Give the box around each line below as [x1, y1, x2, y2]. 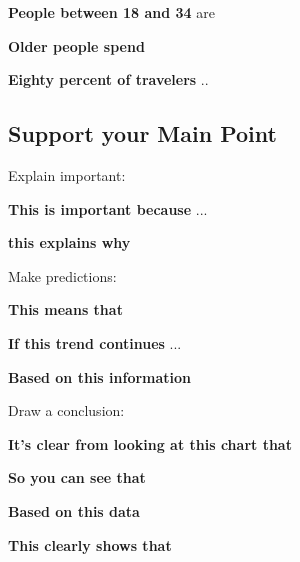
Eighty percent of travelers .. [8, 69, 209, 90]
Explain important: [8, 164, 126, 185]
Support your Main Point [8, 118, 277, 149]
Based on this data [8, 500, 140, 521]
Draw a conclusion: [8, 400, 125, 421]
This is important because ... [8, 198, 208, 219]
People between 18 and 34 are [8, 2, 215, 22]
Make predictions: [8, 265, 117, 286]
